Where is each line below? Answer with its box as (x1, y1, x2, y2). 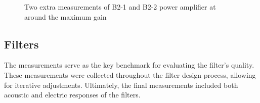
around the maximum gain (24, 11, 107, 22)
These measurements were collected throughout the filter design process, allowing (4, 69, 256, 80)
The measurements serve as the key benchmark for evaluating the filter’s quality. (4, 60, 254, 70)
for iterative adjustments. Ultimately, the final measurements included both (4, 79, 238, 90)
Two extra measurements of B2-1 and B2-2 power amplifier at (24, 2, 216, 12)
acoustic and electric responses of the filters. (4, 89, 141, 100)
